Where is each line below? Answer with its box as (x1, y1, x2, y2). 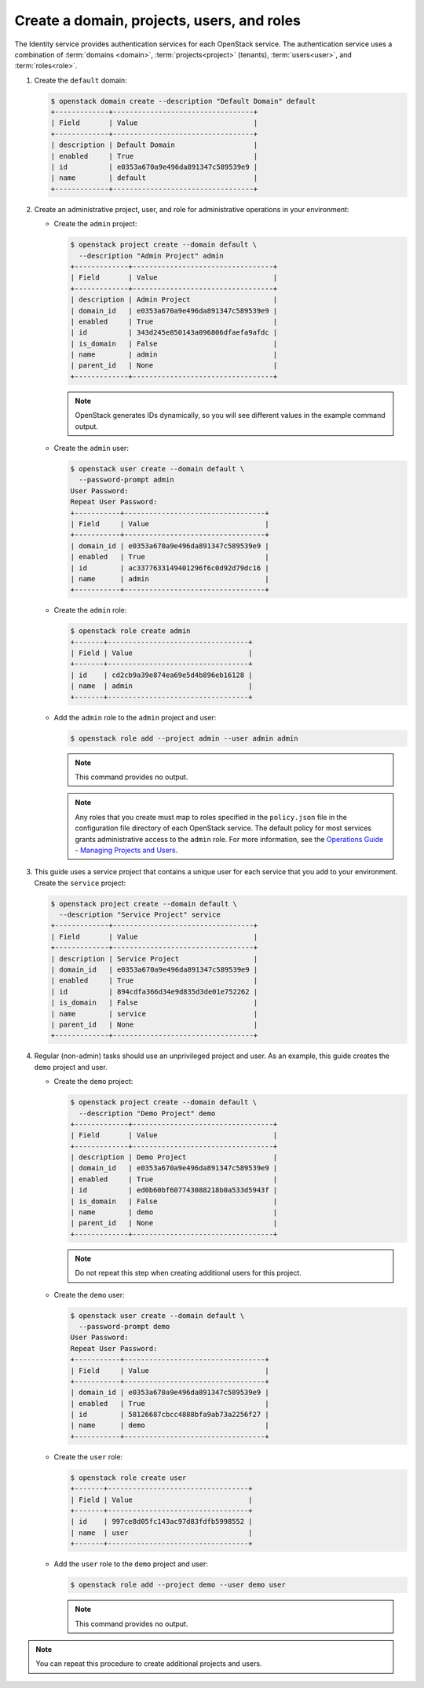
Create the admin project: (53, 219, 137, 229)
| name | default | (50, 174, 258, 182)
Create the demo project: (53, 1077, 133, 1086)
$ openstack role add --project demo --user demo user (70, 1580, 286, 1590)
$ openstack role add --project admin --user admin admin (70, 734, 298, 742)
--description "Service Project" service (59, 910, 221, 919)
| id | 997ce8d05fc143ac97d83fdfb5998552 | (70, 1517, 253, 1526)
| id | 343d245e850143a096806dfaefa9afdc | (70, 328, 278, 337)
